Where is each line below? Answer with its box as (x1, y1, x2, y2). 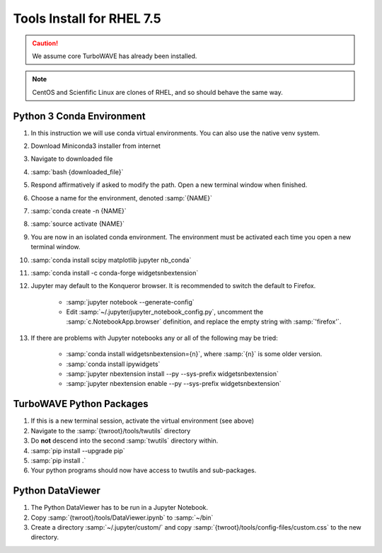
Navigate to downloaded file (30, 154, 113, 163)
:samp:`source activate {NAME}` (30, 220, 125, 228)
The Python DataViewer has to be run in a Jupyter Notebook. (30, 503, 209, 512)
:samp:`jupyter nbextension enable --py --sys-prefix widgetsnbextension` (66, 380, 282, 388)
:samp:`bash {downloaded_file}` (30, 167, 124, 176)
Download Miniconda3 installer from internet (30, 142, 161, 150)
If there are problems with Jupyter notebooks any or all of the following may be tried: (30, 333, 279, 342)
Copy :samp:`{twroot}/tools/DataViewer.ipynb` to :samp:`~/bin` (30, 513, 214, 522)
